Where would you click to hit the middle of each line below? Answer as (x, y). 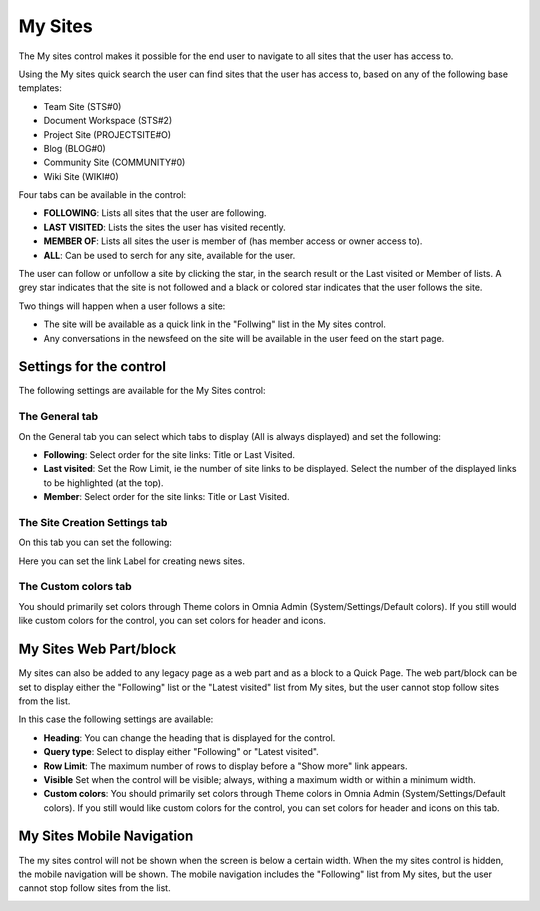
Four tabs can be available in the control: (102, 195)
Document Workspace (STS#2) (108, 121)
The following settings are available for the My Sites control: (142, 391)
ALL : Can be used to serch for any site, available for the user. (169, 255)
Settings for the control (92, 366)
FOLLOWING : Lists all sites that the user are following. (155, 213)
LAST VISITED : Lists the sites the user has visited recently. (165, 227)
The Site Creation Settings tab (93, 522)
